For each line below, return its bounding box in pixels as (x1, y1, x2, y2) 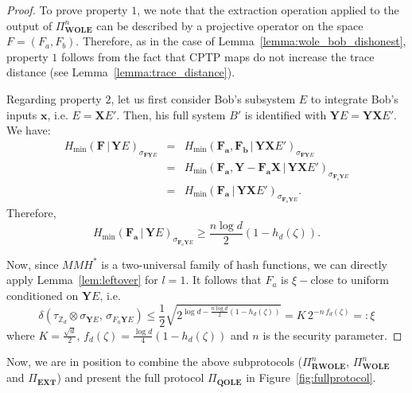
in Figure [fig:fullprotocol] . (246, 369, 376, 386)
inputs (6, 106, 37, 123)
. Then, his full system (116, 106, 226, 123)
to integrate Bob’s (310, 90, 398, 107)
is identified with (244, 106, 327, 123)
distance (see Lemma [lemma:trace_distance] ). (6, 64, 235, 80)
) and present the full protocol (56, 369, 204, 386)
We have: (6, 122, 51, 138)
